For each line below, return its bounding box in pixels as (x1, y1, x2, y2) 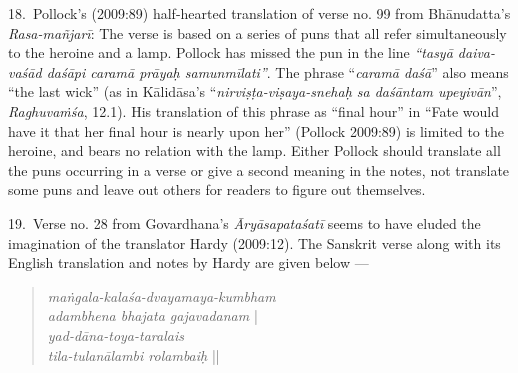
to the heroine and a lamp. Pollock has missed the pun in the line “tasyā (8, 42, 453, 63)
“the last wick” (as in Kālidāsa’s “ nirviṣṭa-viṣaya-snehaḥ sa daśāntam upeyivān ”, (8, 81, 502, 102)
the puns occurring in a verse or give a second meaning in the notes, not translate (8, 159, 510, 180)
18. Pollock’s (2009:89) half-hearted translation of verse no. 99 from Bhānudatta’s (8, 3, 511, 23)
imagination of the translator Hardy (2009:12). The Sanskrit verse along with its (8, 232, 501, 253)
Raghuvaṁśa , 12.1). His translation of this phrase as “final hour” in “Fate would (8, 100, 499, 121)
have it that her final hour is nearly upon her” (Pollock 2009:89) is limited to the (8, 120, 504, 141)
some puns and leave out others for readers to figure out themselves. (8, 179, 426, 200)
